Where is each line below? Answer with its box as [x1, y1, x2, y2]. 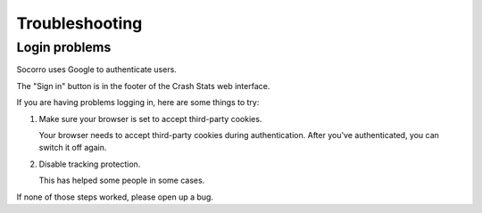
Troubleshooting [16, 13, 143, 33]
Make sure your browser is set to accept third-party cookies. [38, 113, 262, 124]
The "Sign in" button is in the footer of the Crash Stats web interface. [16, 80, 270, 91]
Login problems [16, 39, 112, 55]
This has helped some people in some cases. [38, 175, 205, 186]
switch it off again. [38, 143, 107, 153]
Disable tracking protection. [38, 159, 141, 169]
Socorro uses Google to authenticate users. [16, 64, 178, 75]
